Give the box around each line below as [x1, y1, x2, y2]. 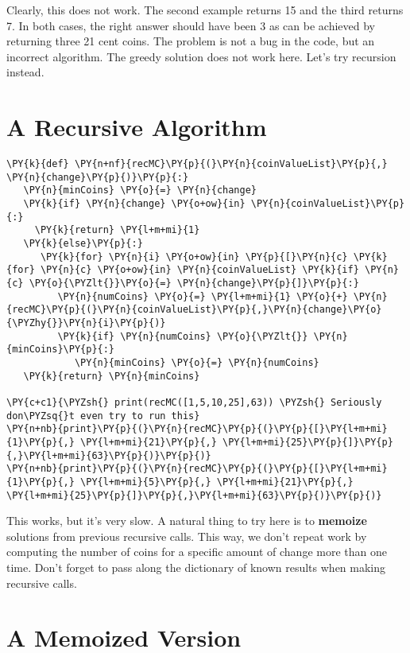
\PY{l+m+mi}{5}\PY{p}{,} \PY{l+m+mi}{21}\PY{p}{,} [80, 476, 354, 488]
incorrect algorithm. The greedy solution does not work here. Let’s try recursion [6, 48, 396, 64]
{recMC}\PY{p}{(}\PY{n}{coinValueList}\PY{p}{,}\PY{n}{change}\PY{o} [6, 304, 382, 316]
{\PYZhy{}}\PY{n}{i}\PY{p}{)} [6, 317, 166, 328]
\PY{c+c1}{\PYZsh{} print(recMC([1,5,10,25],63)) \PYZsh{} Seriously [6, 396, 382, 408]
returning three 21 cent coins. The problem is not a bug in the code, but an [6, 33, 375, 49]
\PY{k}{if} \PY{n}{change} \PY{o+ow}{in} [23, 198, 246, 210]
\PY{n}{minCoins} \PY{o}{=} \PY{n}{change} [23, 185, 257, 196]
